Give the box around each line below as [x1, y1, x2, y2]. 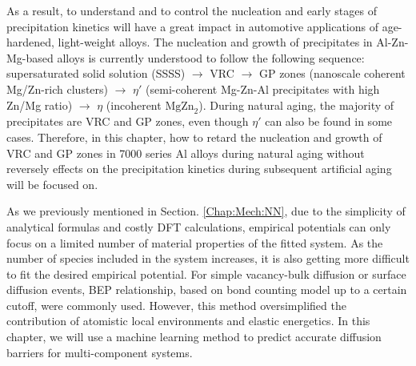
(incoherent [106, 96, 162, 113]
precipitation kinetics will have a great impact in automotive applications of [6, 18, 378, 34]
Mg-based [6, 49, 54, 66]
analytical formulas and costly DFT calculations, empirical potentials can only [6, 218, 391, 235]
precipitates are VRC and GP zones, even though [6, 113, 249, 130]
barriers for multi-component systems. [6, 344, 193, 360]
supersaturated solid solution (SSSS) [6, 65, 186, 82]
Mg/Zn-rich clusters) [6, 80, 109, 97]
